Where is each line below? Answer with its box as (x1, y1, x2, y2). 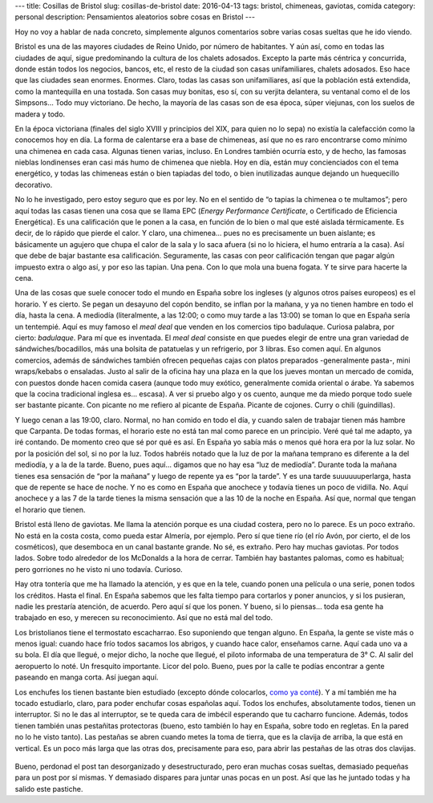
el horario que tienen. (14, 505, 86, 514)
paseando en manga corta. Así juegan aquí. (14, 672, 159, 682)
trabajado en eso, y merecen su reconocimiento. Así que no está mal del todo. (14, 613, 273, 623)
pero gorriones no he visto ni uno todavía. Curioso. (14, 564, 184, 574)
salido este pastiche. (14, 784, 83, 793)
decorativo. (14, 180, 53, 189)
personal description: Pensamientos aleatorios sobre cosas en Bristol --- (14, 12, 256, 22)
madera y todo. (14, 109, 66, 119)
